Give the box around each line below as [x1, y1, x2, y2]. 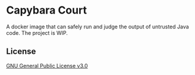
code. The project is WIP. [6, 29, 68, 36]
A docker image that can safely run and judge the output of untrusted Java [6, 23, 189, 30]
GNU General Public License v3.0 [6, 62, 88, 69]
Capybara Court [6, 4, 87, 17]
